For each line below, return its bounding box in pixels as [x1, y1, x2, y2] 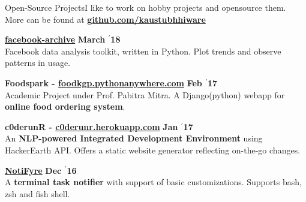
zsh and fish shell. [5, 187, 70, 200]
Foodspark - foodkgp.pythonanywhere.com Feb [5, 76, 202, 89]
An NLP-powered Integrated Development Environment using [5, 132, 263, 144]
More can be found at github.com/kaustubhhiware [5, 13, 206, 25]
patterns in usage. [5, 56, 71, 69]
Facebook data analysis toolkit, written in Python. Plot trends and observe [5, 44, 281, 57]
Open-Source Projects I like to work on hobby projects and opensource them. [5, 1, 286, 13]
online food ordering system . [5, 100, 125, 113]
